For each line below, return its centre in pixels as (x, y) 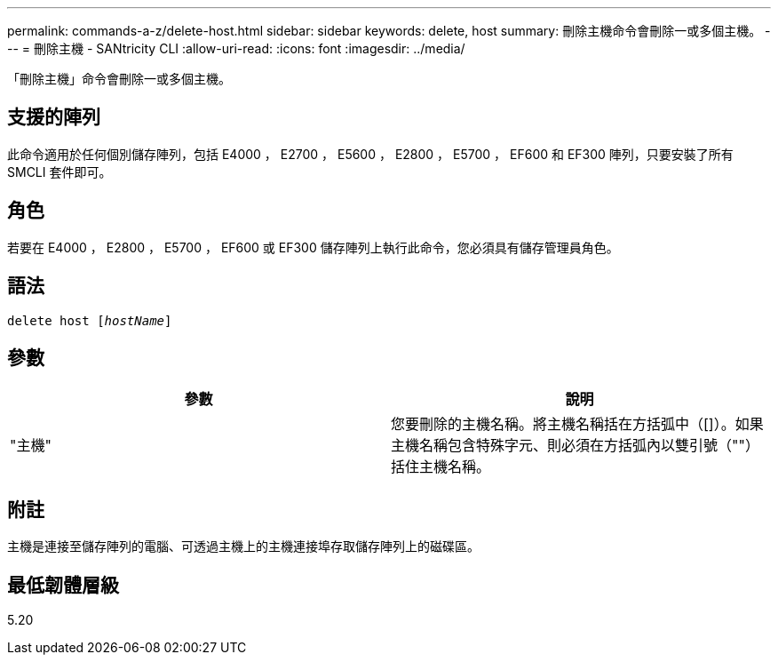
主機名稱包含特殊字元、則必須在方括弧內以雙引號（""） (575, 446)
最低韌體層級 (63, 585)
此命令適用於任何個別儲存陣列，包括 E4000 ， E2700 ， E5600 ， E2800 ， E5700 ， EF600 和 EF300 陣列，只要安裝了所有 (370, 154)
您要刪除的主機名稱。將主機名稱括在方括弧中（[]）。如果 (577, 424)
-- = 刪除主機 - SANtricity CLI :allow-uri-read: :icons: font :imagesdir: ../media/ (236, 48)
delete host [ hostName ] (90, 320)
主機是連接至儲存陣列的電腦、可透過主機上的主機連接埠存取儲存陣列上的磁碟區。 (243, 546)
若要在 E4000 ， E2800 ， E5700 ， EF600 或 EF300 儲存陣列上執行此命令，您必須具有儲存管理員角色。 (313, 247)
